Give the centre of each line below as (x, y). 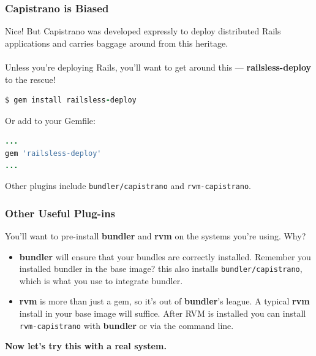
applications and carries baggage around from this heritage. (117, 43)
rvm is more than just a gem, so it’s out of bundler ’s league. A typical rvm (164, 301)
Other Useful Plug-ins (60, 213)
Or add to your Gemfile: (50, 120)
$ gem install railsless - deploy (71, 100)
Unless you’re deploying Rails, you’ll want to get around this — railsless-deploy (158, 67)
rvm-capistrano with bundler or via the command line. (126, 325)
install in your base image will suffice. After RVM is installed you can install (163, 313)
